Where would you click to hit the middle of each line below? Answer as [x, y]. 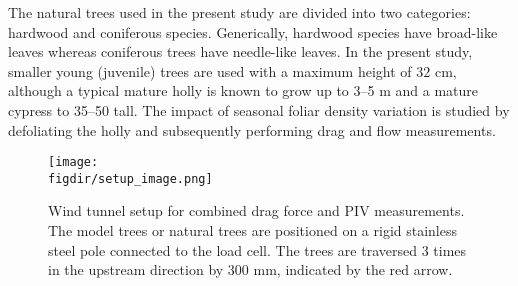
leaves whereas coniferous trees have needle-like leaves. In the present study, [240, 51]
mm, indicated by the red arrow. [353, 269]
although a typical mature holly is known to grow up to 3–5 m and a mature [243, 90]
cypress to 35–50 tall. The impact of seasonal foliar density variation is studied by [259, 109]
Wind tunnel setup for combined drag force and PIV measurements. [256, 210]
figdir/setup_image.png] [130, 178]
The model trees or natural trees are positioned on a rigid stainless [253, 230]
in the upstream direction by [136, 269]
